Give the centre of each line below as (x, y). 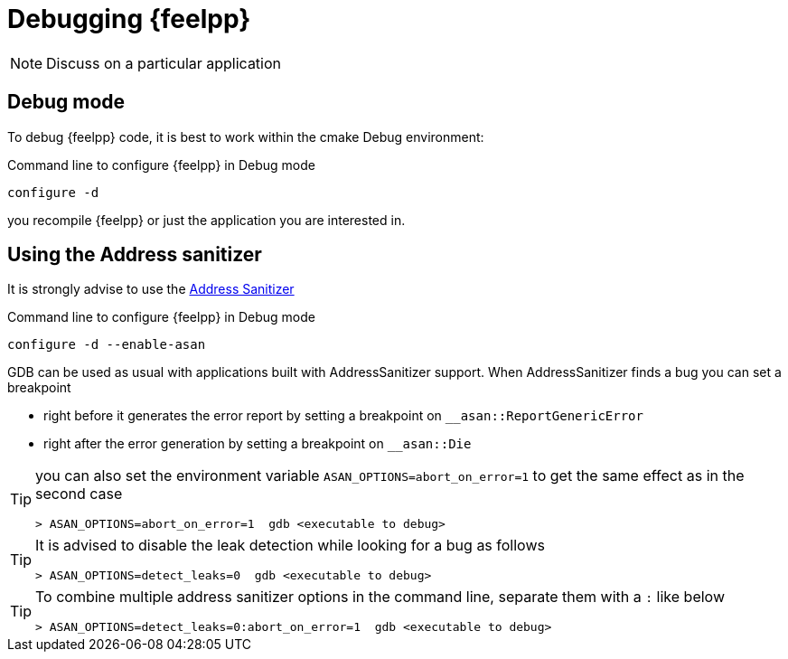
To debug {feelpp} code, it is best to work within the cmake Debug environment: (246, 137)
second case (79, 494)
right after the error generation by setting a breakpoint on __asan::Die (258, 444)
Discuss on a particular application (164, 63)
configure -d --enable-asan (107, 345)
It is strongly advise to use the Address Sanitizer (151, 289)
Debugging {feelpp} (129, 19)
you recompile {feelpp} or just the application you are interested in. (206, 220)
